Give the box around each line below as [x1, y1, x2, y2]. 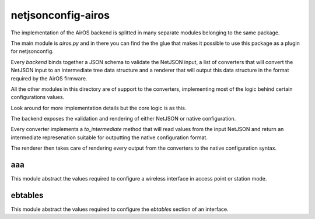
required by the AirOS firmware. [10, 75, 87, 82]
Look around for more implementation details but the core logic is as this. [10, 104, 187, 111]
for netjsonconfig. [10, 48, 54, 55]
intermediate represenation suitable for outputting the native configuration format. [10, 134, 208, 141]
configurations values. [10, 94, 65, 101]
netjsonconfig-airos [10, 9, 110, 22]
